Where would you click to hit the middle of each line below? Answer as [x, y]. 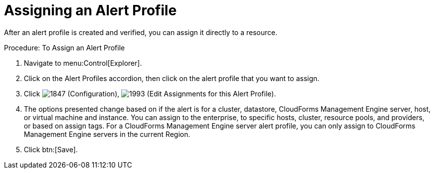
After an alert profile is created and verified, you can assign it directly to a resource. [141, 32]
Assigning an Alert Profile [90, 10]
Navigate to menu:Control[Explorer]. [83, 63]
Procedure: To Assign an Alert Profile [65, 47]
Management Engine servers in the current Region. [107, 134]
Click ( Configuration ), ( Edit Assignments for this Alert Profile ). [150, 93]
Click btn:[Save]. [51, 149]
